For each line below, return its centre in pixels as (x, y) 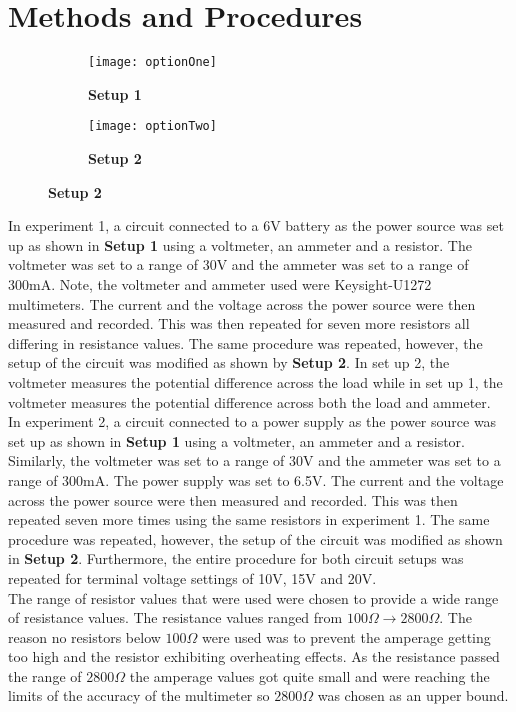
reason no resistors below (84, 636)
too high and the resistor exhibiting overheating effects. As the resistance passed (254, 656)
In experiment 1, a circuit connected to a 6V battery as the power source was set (256, 225)
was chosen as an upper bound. (413, 695)
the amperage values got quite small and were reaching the (309, 675)
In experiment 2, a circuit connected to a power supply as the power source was (252, 421)
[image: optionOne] (152, 62)
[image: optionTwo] (152, 126)
